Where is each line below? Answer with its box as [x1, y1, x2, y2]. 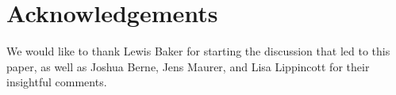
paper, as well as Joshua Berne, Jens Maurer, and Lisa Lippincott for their [6, 58, 370, 74]
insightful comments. [6, 74, 107, 90]
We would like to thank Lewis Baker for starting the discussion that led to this [6, 43, 390, 59]
